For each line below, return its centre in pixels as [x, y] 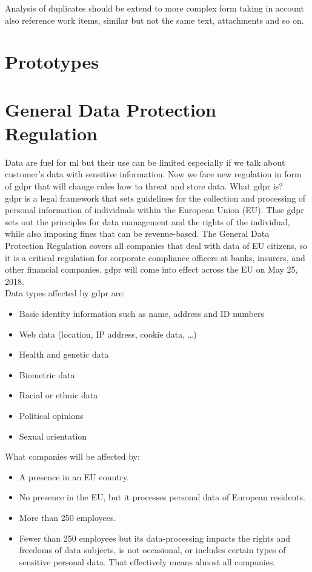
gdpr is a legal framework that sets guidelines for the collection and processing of [155, 198]
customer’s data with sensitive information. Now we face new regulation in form [153, 174]
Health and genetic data [64, 354]
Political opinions [51, 415]
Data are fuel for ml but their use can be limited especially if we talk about [145, 162]
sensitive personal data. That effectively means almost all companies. [147, 561]
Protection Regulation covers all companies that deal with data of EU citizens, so [156, 246]
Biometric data [47, 374]
